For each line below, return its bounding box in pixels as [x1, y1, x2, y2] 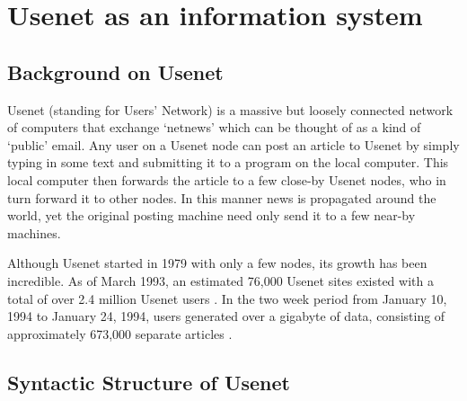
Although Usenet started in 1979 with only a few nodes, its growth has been [7, 254, 427, 272]
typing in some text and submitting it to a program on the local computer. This [7, 153, 449, 172]
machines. [7, 223, 61, 242]
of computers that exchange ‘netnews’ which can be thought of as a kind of [7, 118, 421, 137]
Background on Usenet [7, 58, 224, 85]
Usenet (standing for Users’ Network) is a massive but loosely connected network [7, 100, 454, 119]
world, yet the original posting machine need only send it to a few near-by [7, 206, 416, 225]
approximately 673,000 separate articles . [7, 324, 233, 343]
